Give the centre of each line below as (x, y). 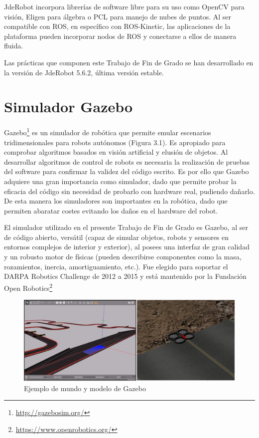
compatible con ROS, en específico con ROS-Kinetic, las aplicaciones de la (117, 26)
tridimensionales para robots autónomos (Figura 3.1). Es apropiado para (115, 142)
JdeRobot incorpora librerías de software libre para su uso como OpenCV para (124, 6)
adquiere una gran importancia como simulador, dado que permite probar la (120, 181)
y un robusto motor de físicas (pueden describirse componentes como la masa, (123, 257)
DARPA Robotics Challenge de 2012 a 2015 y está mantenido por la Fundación (125, 276)
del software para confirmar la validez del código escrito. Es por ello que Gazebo (127, 171)
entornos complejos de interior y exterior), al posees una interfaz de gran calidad (127, 247)
